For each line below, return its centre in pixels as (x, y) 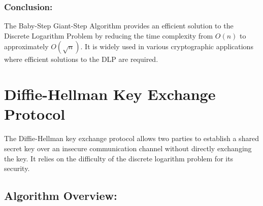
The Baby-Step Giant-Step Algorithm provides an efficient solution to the (119, 26)
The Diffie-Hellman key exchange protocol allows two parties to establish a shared (131, 138)
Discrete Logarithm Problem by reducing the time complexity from (109, 35)
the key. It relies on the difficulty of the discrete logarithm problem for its (119, 158)
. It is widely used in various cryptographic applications (167, 46)
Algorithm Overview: (61, 196)
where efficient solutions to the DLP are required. (81, 59)
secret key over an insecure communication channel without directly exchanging (128, 148)
